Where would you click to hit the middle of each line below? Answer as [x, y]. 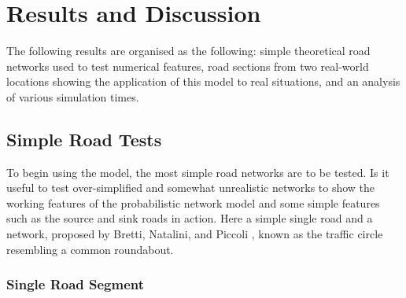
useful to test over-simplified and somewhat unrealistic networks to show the [191, 188]
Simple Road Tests [84, 139]
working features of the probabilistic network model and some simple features [193, 202]
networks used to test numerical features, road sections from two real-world [188, 66]
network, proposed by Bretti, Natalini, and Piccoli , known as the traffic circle [195, 234]
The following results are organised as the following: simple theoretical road [188, 51]
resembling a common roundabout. [90, 249]
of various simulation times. [73, 96]
